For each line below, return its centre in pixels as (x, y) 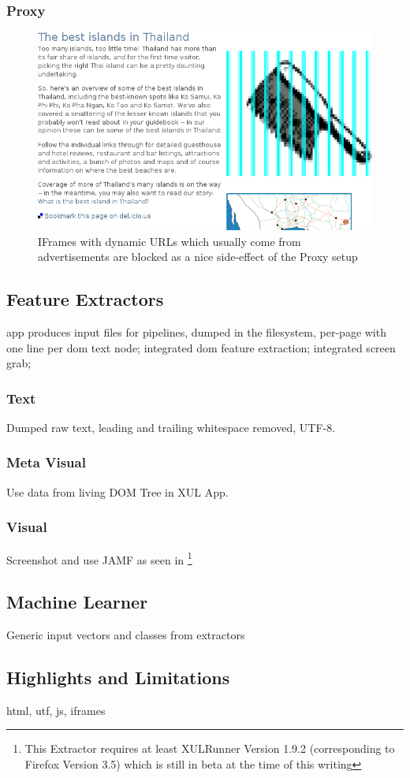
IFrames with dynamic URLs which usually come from (170, 241)
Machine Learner (77, 602)
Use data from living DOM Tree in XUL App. (117, 491)
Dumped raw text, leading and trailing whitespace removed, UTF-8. (171, 427)
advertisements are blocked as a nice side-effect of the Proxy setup (198, 257)
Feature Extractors (85, 299)
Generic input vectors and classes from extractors (126, 634)
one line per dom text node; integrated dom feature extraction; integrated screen (201, 347)
